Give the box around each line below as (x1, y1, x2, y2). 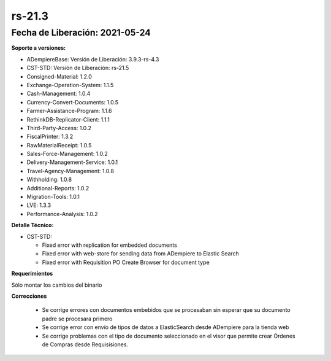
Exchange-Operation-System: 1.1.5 (26, 81, 114, 88)
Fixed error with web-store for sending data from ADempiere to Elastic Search (42, 250, 239, 257)
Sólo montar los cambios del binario (11, 281, 102, 289)
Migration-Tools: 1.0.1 (26, 193, 80, 201)
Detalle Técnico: (11, 222, 54, 229)
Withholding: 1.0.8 (26, 176, 72, 184)
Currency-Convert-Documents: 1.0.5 (26, 98, 119, 106)
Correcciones (11, 292, 47, 300)
